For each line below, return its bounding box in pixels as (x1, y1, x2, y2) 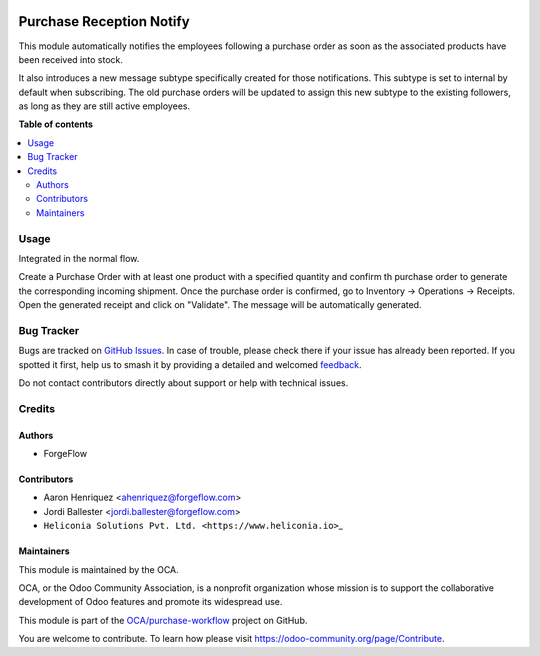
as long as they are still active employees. (18, 100, 190, 112)
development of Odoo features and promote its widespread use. (18, 596, 283, 608)
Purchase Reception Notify (18, 13, 190, 30)
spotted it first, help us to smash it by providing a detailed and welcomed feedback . (18, 358, 362, 370)
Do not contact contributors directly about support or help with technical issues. (18, 377, 349, 389)
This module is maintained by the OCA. (18, 563, 179, 575)
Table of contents (18, 118, 94, 130)
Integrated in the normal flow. (18, 252, 140, 264)
